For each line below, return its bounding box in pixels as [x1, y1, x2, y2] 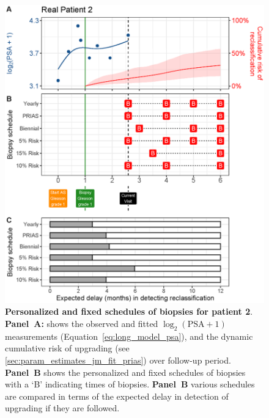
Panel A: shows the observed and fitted [5, 317, 158, 330]
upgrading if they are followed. [5, 402, 120, 414]
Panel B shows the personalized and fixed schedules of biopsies [5, 365, 246, 378]
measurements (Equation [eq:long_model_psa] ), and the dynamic [5, 329, 253, 342]
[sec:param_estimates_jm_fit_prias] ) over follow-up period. [5, 354, 231, 366]
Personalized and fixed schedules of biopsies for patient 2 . [5, 305, 253, 318]
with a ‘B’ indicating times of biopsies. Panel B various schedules [5, 378, 255, 391]
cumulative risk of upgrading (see [5, 342, 130, 354]
